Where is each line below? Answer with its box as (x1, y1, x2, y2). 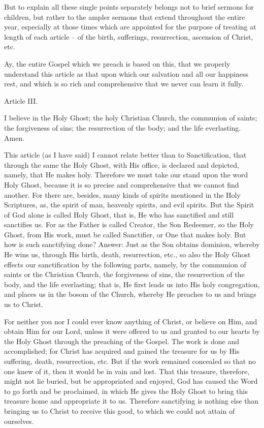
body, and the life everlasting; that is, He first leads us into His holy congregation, (4, 279, 260, 289)
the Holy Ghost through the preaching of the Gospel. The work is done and (4, 335, 239, 346)
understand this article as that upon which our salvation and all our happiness (4, 68, 248, 79)
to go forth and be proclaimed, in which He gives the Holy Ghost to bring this (4, 385, 248, 396)
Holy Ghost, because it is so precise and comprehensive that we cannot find (4, 179, 239, 190)
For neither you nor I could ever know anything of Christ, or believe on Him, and (4, 316, 257, 326)
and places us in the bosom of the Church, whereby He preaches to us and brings (4, 289, 256, 299)
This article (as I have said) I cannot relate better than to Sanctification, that (4, 149, 247, 160)
